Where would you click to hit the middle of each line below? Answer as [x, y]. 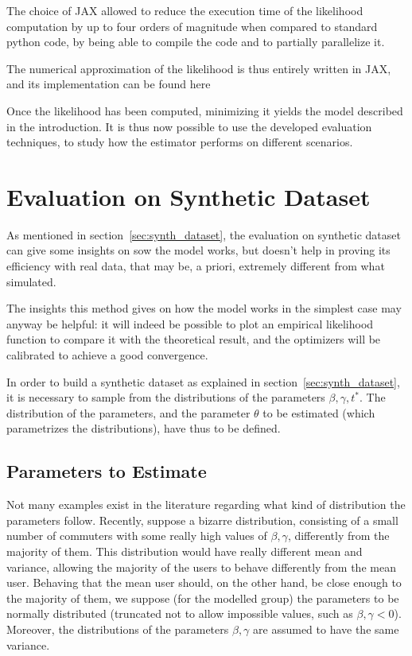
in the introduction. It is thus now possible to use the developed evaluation [189, 126]
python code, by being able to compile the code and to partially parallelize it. [196, 42]
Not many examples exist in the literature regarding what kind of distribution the [206, 505]
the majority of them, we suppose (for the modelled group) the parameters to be [203, 598]
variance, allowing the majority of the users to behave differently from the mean [201, 567]
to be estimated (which [319, 412]
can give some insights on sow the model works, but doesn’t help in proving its [198, 250]
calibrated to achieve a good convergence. [107, 355]
